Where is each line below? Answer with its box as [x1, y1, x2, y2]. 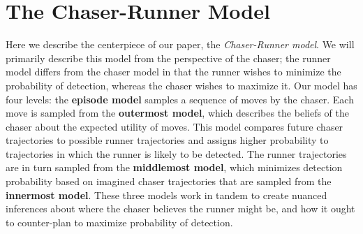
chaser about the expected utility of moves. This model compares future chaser [6, 119, 343, 133]
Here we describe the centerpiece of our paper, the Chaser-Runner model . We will [6, 37, 355, 52]
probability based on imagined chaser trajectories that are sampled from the [6, 174, 332, 189]
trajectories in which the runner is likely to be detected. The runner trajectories [6, 146, 347, 161]
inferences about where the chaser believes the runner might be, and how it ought [6, 201, 355, 216]
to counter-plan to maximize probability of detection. [6, 214, 233, 229]
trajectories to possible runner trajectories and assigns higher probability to [6, 133, 329, 147]
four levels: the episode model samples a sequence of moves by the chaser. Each [6, 92, 354, 106]
